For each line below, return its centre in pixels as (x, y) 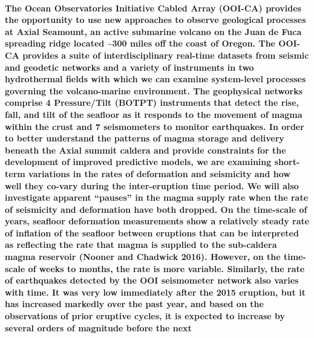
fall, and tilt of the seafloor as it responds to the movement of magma (154, 114)
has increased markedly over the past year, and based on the (134, 304)
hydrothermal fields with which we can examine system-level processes (155, 79)
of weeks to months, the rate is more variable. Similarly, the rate (166, 268)
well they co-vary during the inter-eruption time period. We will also (152, 185)
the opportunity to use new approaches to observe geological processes (155, 20)
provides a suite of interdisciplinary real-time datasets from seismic (166, 55)
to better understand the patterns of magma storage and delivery (145, 138)
